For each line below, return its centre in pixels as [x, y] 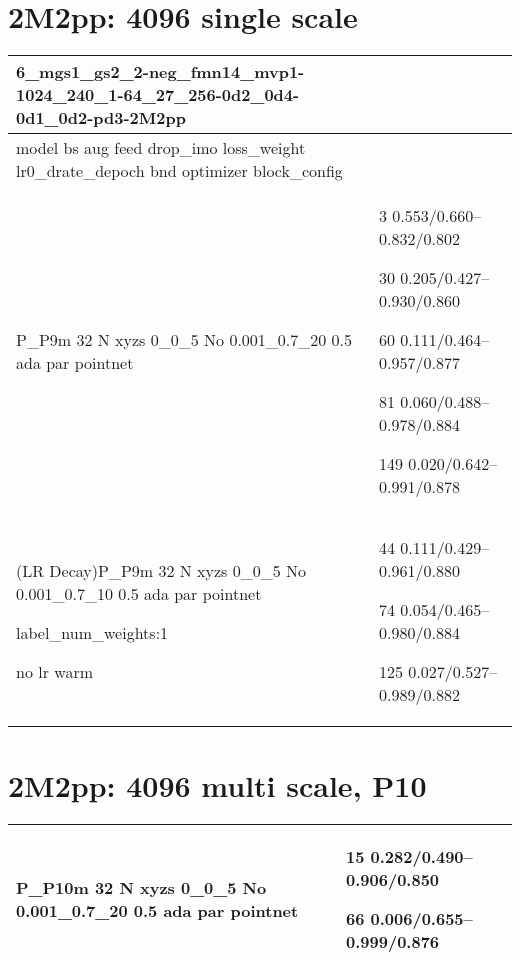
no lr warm [54, 672]
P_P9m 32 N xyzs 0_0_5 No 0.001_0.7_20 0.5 [184, 340]
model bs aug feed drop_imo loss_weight [161, 148]
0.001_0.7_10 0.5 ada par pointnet [139, 594]
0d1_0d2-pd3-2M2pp [101, 118]
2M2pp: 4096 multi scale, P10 [217, 785]
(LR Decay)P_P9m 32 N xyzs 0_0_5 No [161, 571]
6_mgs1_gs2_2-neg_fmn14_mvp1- [160, 72]
